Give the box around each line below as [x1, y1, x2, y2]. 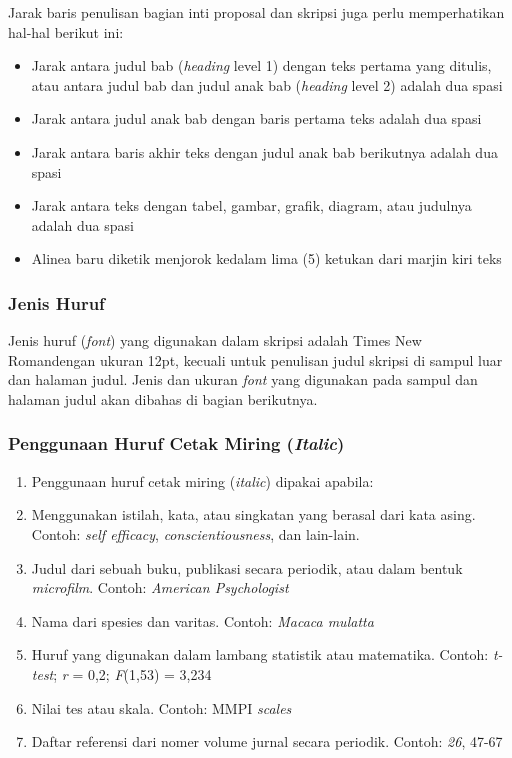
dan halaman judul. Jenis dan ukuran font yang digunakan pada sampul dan [8, 369, 478, 390]
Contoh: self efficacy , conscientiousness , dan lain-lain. [31, 523, 360, 544]
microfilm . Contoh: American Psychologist [31, 577, 289, 598]
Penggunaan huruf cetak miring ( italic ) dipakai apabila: [31, 470, 374, 491]
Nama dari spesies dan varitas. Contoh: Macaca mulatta [31, 610, 374, 631]
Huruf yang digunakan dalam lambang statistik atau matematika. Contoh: [31, 644, 489, 665]
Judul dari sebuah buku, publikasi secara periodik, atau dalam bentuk [31, 557, 463, 578]
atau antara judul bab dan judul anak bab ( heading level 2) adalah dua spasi [31, 74, 503, 95]
